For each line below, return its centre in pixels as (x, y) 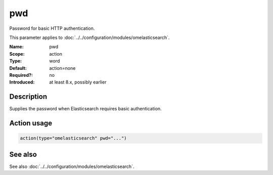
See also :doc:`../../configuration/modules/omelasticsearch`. (72, 166)
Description (28, 97)
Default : (18, 68)
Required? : (21, 75)
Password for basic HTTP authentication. (52, 28)
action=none (62, 68)
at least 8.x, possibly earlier (78, 82)
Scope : (17, 54)
